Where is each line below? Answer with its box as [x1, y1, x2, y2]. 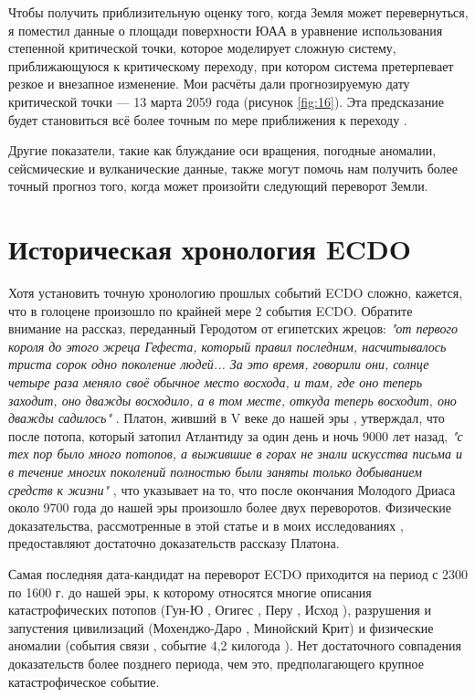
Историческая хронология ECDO [8, 230, 411, 268]
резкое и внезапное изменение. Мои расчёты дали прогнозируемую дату [8, 74, 410, 93]
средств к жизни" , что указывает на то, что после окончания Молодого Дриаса [8, 480, 456, 499]
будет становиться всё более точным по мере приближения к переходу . [8, 110, 407, 129]
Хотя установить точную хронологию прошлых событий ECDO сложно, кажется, [8, 283, 463, 302]
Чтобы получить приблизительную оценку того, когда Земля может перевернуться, [8, 3, 469, 21]
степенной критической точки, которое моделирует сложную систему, [8, 38, 396, 58]
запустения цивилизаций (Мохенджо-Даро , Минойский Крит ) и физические [8, 618, 434, 637]
